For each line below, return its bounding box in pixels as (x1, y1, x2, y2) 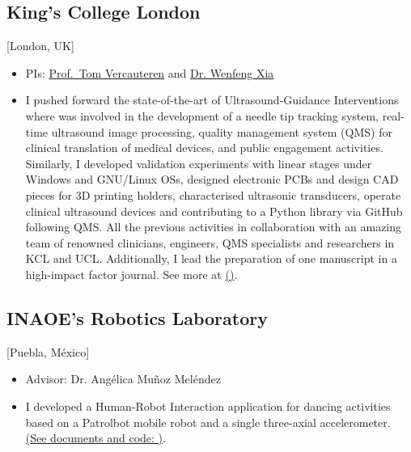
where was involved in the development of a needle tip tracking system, (25, 107, 379, 124)
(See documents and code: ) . (25, 429, 166, 446)
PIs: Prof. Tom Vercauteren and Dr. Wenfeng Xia (25, 64, 274, 81)
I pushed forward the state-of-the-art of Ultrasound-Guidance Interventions (25, 91, 399, 108)
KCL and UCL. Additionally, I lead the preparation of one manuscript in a (25, 250, 397, 267)
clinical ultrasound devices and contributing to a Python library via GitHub (25, 202, 403, 219)
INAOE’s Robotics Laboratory (6, 305, 268, 330)
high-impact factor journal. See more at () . (25, 265, 238, 282)
